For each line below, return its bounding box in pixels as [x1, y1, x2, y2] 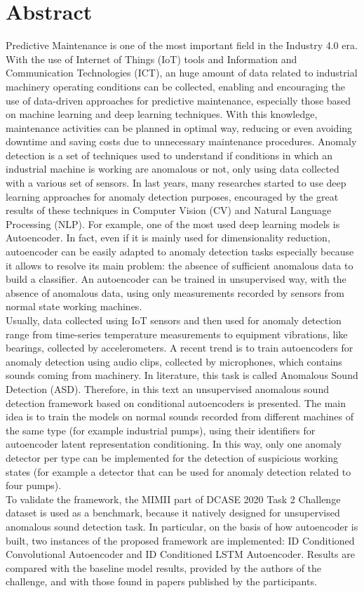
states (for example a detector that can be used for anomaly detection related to [6, 464, 351, 479]
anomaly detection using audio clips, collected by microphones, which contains [6, 354, 342, 368]
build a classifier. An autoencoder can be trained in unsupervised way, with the [6, 272, 346, 286]
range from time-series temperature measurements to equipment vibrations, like [6, 326, 348, 341]
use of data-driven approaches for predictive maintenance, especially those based [6, 93, 351, 107]
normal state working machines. [6, 299, 142, 314]
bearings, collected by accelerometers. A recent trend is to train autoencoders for [6, 340, 353, 355]
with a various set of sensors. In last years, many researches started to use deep [6, 175, 346, 190]
